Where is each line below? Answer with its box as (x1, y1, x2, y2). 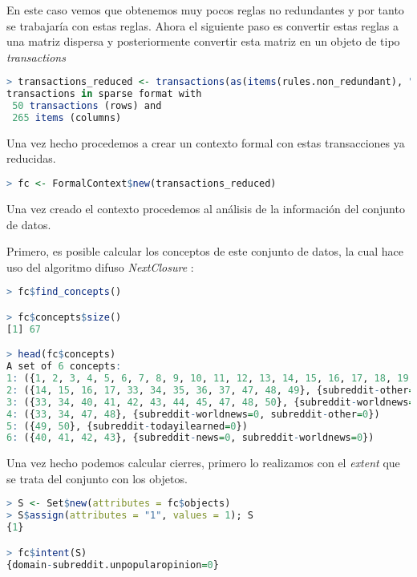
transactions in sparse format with (6, 88, 202, 100)
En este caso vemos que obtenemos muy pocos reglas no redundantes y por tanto (6, 2, 404, 18)
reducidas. (6, 150, 56, 167)
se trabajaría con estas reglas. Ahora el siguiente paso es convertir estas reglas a (6, 17, 399, 34)
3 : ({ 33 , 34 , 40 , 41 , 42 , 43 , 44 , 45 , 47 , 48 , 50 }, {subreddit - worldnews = (6, 396, 415, 408)
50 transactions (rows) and (12, 100, 162, 112)
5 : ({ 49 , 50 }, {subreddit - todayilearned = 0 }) (6, 420, 248, 432)
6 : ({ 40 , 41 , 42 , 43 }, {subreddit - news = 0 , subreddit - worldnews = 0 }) (6, 432, 374, 444)
